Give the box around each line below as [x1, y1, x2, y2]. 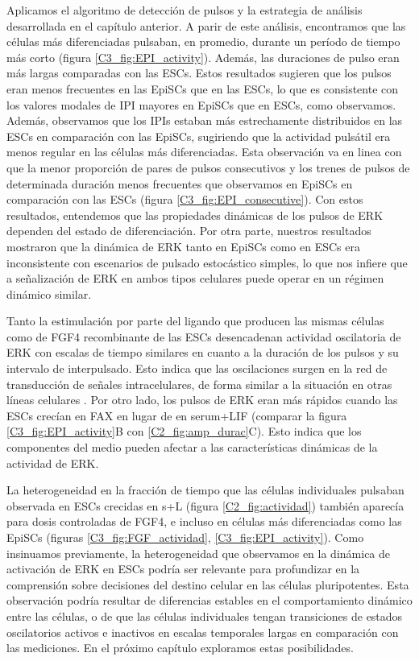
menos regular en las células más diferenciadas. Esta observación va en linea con [6, 143, 402, 160]
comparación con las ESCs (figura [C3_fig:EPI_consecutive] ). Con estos [6, 191, 363, 208]
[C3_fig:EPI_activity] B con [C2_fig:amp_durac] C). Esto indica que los [6, 423, 362, 440]
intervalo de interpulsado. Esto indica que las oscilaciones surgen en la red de [6, 360, 388, 377]
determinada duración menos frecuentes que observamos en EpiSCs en [6, 175, 353, 192]
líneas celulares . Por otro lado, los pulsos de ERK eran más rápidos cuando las [6, 391, 398, 408]
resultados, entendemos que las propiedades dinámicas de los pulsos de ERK [6, 206, 384, 223]
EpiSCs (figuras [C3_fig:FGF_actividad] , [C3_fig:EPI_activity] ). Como [6, 529, 364, 545]
